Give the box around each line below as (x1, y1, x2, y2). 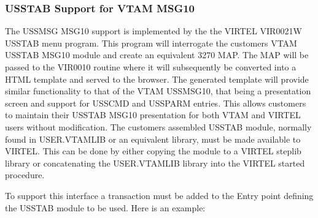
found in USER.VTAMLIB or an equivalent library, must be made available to (5, 132, 301, 145)
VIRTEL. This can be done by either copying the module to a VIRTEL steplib (5, 145, 301, 157)
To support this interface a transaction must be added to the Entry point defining (5, 189, 314, 201)
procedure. (5, 168, 45, 181)
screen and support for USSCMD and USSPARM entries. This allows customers (5, 96, 306, 109)
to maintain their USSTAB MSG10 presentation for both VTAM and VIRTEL (5, 108, 301, 121)
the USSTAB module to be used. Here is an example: (5, 201, 206, 214)
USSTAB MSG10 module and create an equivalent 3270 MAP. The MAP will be (5, 48, 309, 61)
